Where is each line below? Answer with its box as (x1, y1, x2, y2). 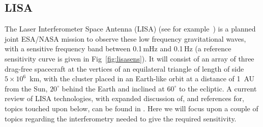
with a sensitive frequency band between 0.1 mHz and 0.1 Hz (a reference (5, 43, 231, 54)
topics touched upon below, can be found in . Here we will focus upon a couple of (5, 103, 258, 113)
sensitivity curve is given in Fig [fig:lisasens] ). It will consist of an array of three (5, 53, 254, 63)
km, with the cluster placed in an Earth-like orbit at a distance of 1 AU (30, 73, 255, 84)
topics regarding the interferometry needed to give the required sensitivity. (5, 113, 237, 123)
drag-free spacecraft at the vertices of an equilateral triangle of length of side (5, 63, 244, 74)
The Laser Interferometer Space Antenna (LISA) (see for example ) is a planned (5, 23, 256, 34)
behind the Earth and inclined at (62, 83, 165, 93)
